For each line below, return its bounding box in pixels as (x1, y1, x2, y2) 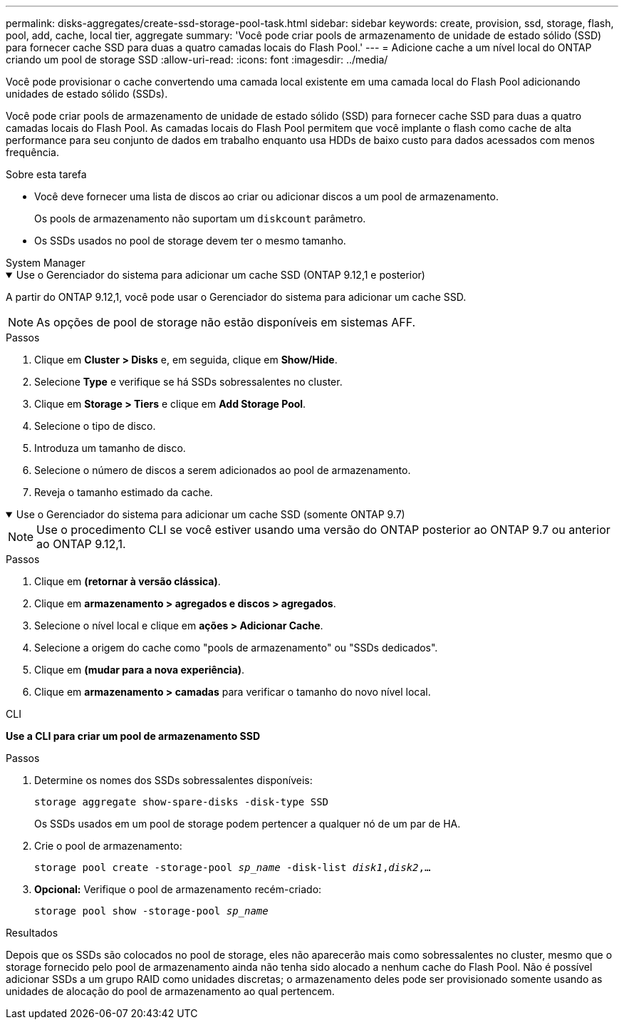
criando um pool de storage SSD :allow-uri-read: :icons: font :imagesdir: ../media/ (6, 53, 388, 66)
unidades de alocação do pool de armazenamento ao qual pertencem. (6, 985, 335, 997)
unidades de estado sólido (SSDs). (6, 88, 168, 100)
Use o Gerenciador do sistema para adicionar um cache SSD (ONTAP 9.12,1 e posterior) (16, 269, 425, 281)
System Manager (6, 257, 85, 269)
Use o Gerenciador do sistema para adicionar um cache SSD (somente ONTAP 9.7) (16, 508, 405, 520)
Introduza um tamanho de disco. (34, 442, 186, 454)
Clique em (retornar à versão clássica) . (34, 575, 221, 587)
